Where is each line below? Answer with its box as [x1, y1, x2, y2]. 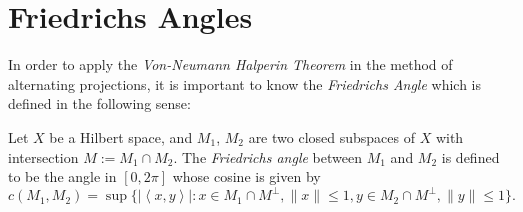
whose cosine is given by [172, 166, 321, 187]
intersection [8, 146, 79, 167]
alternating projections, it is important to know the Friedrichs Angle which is [8, 73, 482, 94]
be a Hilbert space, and [49, 126, 193, 147]
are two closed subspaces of [248, 126, 415, 147]
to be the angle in [8, 166, 117, 187]
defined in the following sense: [8, 93, 191, 114]
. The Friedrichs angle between [173, 146, 362, 167]
